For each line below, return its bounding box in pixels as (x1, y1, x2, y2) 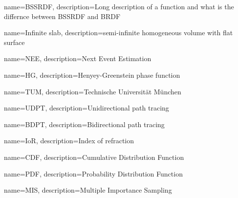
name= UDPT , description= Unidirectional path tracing (4, 103, 169, 113)
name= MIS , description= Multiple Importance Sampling (4, 185, 172, 195)
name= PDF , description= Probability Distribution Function (4, 168, 183, 178)
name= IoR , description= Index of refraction (4, 135, 134, 146)
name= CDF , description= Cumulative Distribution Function (4, 152, 184, 162)
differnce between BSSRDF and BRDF (4, 11, 121, 21)
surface (4, 37, 25, 47)
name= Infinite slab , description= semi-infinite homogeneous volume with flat (4, 27, 233, 38)
